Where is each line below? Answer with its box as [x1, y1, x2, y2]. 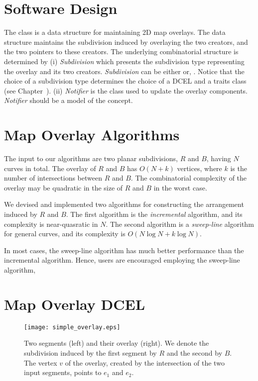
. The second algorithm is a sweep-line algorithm [106, 218, 254, 229]
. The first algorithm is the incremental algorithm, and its [66, 208, 243, 219]
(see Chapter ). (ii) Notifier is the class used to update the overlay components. [4, 85, 248, 95]
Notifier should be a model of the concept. [4, 95, 133, 105]
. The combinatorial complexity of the [130, 173, 247, 183]
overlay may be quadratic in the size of [4, 182, 123, 192]
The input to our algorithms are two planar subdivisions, [4, 153, 178, 163]
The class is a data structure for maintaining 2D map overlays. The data [4, 27, 226, 37]
